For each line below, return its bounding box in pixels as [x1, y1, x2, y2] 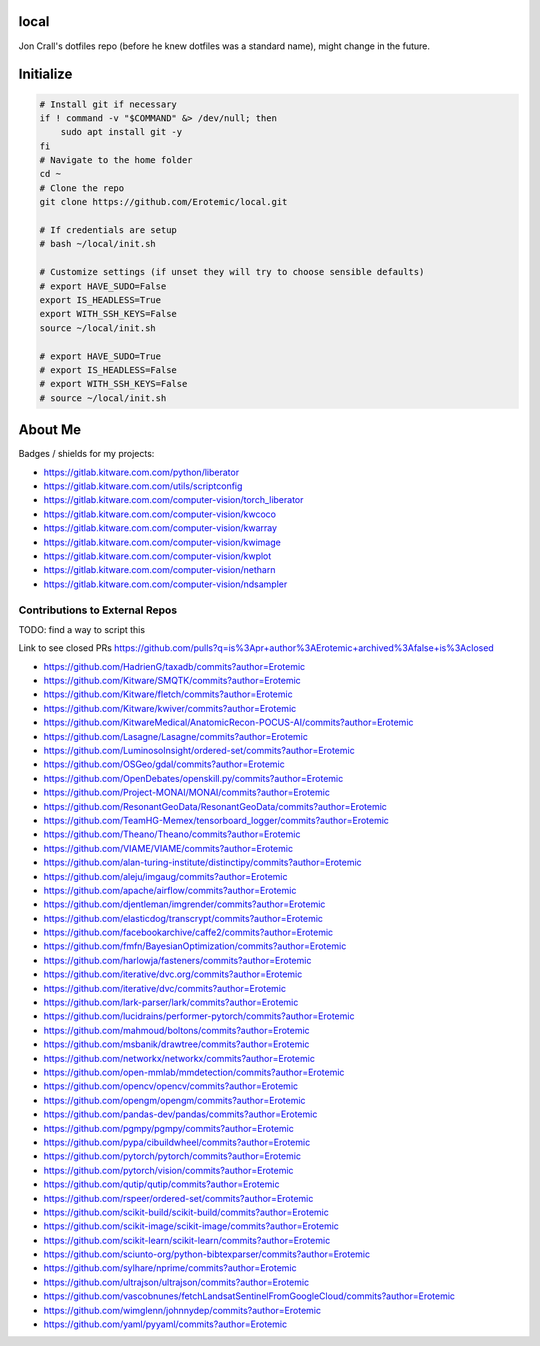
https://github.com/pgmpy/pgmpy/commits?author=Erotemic [43, 1122, 294, 1134]
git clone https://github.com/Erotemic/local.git [39, 196, 288, 208]
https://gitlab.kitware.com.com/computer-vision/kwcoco [43, 508, 277, 520]
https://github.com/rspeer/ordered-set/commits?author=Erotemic [43, 1192, 314, 1204]
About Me [18, 421, 82, 439]
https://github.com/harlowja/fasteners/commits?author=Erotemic [43, 954, 312, 966]
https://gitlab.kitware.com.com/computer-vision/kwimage [43, 536, 282, 548]
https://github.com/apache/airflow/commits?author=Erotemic [43, 884, 297, 896]
